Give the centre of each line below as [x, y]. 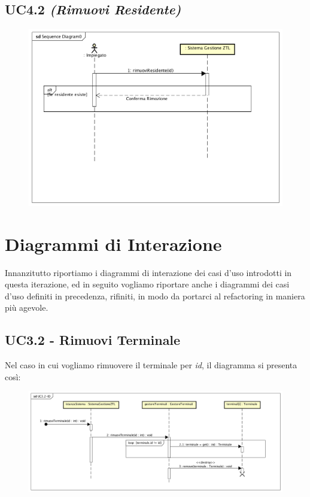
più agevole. [27, 307]
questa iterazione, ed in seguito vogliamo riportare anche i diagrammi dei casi [147, 284]
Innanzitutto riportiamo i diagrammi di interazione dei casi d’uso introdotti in [148, 272]
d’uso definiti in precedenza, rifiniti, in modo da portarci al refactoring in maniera [155, 296]
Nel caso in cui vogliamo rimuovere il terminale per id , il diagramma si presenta [151, 365]
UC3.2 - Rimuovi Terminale [93, 340]
